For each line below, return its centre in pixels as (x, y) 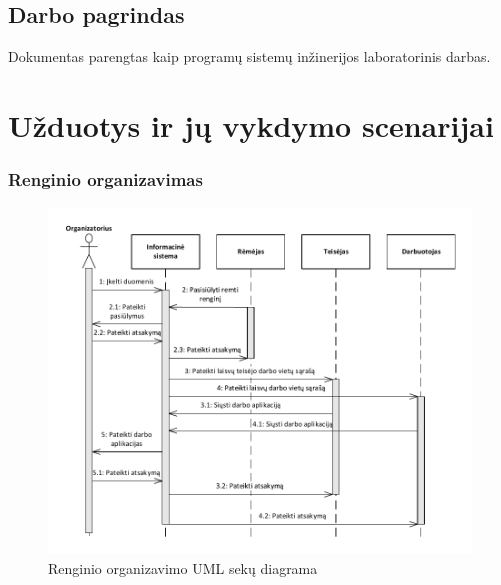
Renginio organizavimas (105, 179)
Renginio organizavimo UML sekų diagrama (183, 567)
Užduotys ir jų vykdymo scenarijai (251, 124)
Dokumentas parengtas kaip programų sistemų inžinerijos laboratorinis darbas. (249, 56)
